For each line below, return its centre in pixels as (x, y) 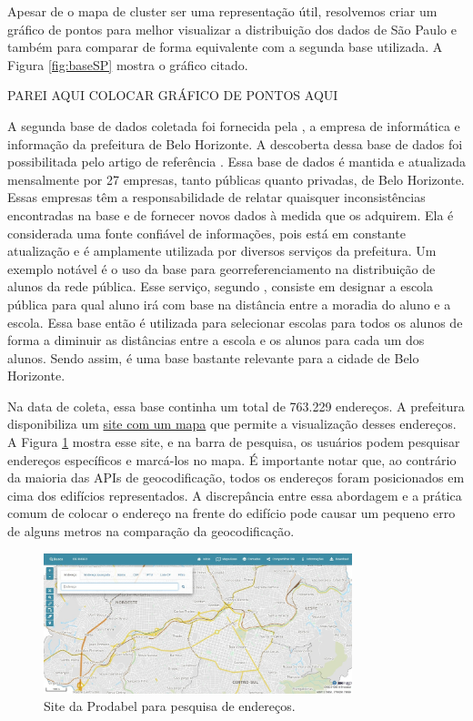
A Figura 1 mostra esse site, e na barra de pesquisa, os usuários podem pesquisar (234, 442)
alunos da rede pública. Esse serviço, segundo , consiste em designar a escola (221, 286)
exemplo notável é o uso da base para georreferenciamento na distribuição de (221, 268)
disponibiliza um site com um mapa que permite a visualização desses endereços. (232, 424)
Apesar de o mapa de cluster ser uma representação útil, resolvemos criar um (222, 11)
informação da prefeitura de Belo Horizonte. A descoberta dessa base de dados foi (235, 143)
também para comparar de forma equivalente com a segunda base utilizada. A (225, 47)
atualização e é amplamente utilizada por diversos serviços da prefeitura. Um (222, 251)
